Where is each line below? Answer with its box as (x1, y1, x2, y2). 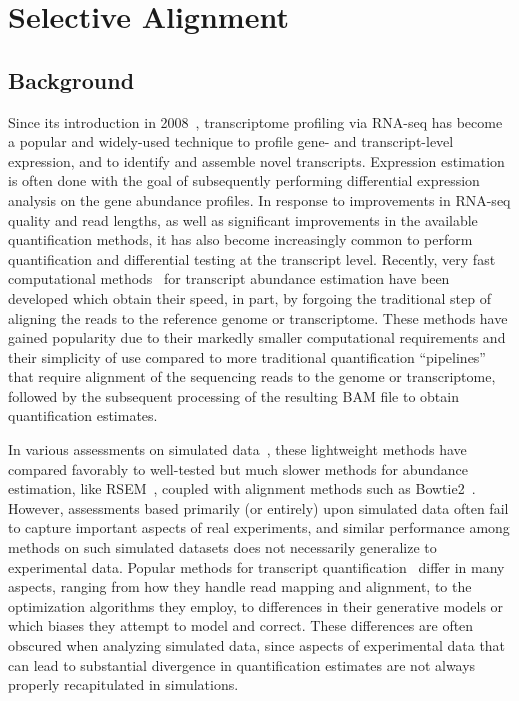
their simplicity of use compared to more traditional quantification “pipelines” (8, 346, 486, 367)
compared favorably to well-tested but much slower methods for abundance (8, 458, 469, 479)
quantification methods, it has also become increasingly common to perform (8, 229, 473, 250)
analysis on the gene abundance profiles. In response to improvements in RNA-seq (8, 189, 511, 210)
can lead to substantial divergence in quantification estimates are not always (8, 654, 476, 675)
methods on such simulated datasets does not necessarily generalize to (8, 537, 437, 558)
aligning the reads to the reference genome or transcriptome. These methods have (8, 307, 508, 328)
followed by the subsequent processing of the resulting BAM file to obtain (8, 385, 459, 406)
